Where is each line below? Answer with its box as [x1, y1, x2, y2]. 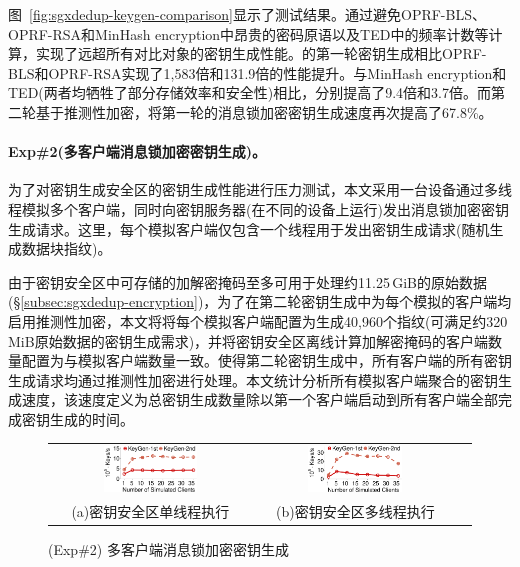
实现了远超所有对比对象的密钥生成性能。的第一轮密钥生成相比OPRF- [35, 43, 487, 64]
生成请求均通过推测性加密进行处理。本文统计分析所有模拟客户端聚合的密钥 [8, 369, 498, 390]
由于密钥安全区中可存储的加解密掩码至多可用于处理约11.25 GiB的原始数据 [8, 271, 488, 292]
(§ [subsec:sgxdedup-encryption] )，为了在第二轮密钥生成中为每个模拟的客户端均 [8, 291, 512, 312]
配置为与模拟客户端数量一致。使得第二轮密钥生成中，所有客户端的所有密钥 [21, 350, 512, 371]
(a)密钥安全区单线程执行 [71, 500, 230, 521]
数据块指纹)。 [21, 238, 112, 259]
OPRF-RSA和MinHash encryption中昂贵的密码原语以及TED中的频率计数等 [8, 23, 489, 44]
